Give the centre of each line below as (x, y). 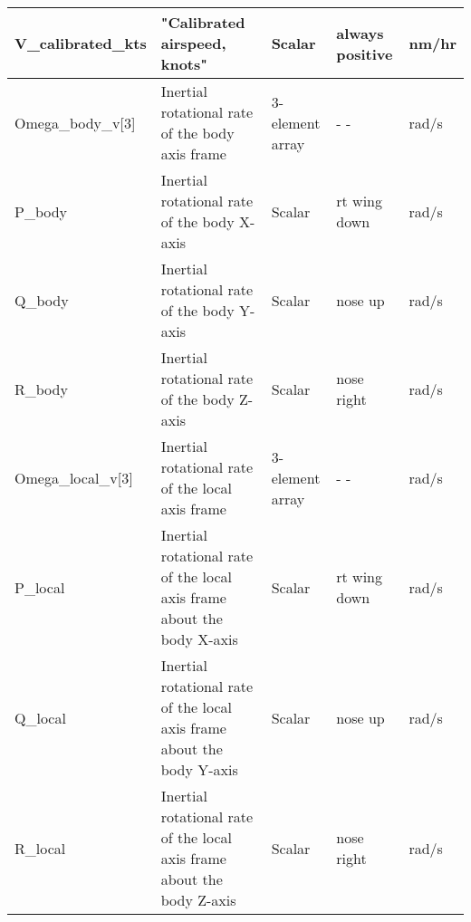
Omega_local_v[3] (74, 477)
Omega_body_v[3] (75, 122)
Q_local (40, 717)
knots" (184, 64)
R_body (41, 389)
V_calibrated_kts (81, 43)
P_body (41, 211)
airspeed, (193, 43)
